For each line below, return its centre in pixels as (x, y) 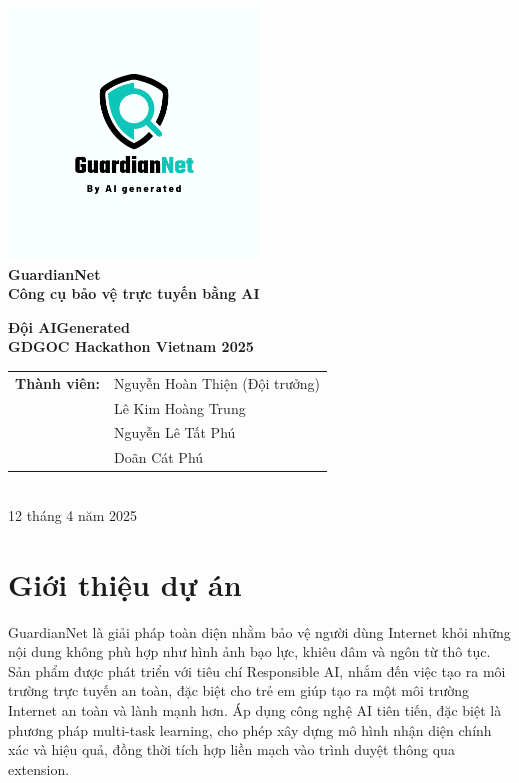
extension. (39, 768)
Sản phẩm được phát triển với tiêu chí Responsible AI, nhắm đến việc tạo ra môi (257, 670)
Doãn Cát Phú (158, 457)
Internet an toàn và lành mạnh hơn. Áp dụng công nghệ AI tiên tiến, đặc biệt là (255, 710)
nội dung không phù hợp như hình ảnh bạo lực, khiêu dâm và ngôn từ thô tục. (249, 651)
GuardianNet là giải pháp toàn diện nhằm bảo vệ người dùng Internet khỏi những (259, 631)
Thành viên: (57, 382)
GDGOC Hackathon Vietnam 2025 (131, 346)
